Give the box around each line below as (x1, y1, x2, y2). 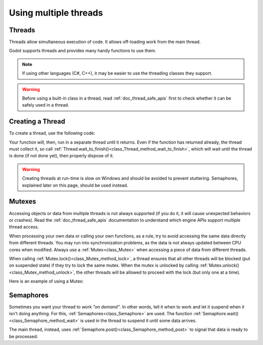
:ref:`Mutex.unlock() (199, 262, 240, 268)
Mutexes (9, 197, 37, 206)
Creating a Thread (9, 117, 65, 126)
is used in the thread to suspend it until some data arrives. (80, 318, 197, 323)
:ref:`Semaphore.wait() (193, 311, 239, 317)
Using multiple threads (9, 7, 103, 18)
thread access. (9, 224, 39, 230)
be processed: (9, 333, 38, 339)
